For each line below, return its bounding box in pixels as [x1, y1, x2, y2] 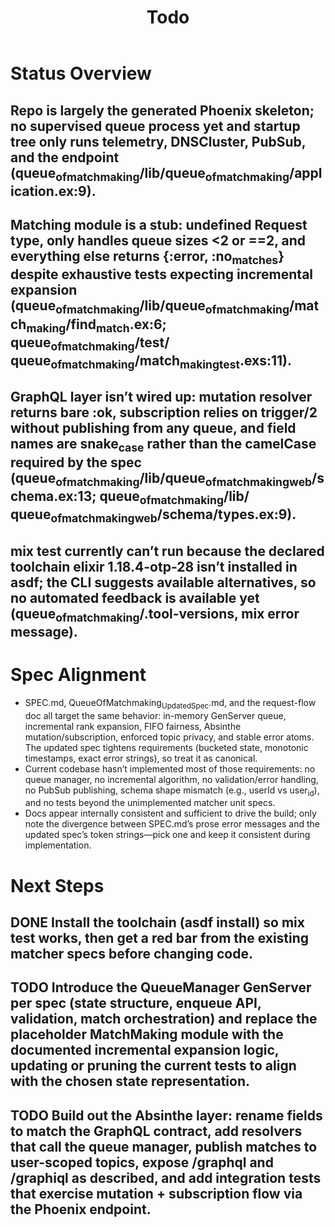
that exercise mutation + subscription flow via [10, 1185, 303, 1202]
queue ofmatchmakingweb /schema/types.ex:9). [10, 506, 297, 526]
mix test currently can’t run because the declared [10, 542, 325, 560]
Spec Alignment [10, 664, 147, 686]
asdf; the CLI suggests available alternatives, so [10, 574, 317, 591]
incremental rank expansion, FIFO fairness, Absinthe [24, 720, 242, 732]
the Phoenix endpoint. [10, 1201, 152, 1218]
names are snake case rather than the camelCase [10, 436, 317, 455]
